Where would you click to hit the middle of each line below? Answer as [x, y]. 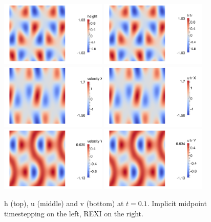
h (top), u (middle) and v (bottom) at [64, 203]
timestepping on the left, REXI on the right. [74, 213]
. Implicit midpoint [177, 203]
